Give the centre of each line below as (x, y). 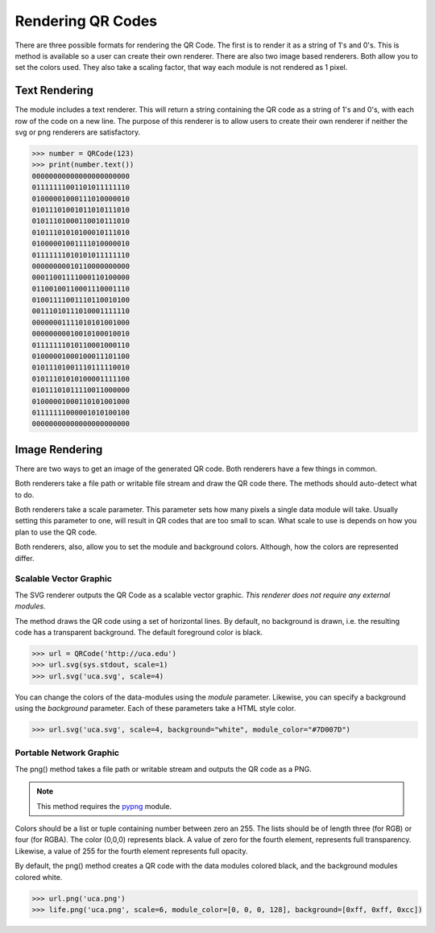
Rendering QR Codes (86, 21)
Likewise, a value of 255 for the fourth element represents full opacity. (132, 851)
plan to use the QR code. (56, 532)
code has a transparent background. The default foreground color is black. (139, 632)
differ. (25, 558)
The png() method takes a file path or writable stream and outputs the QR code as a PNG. (163, 769)
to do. (25, 494)
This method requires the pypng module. (104, 806)
